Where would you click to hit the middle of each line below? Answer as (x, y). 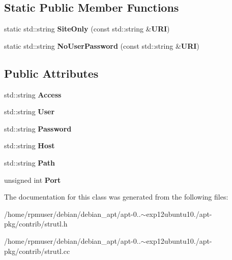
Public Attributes (51, 73)
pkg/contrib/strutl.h (36, 224)
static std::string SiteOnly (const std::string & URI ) (87, 29)
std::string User (30, 111)
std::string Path (30, 162)
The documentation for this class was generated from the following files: (116, 197)
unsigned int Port (33, 180)
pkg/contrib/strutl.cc (37, 251)
